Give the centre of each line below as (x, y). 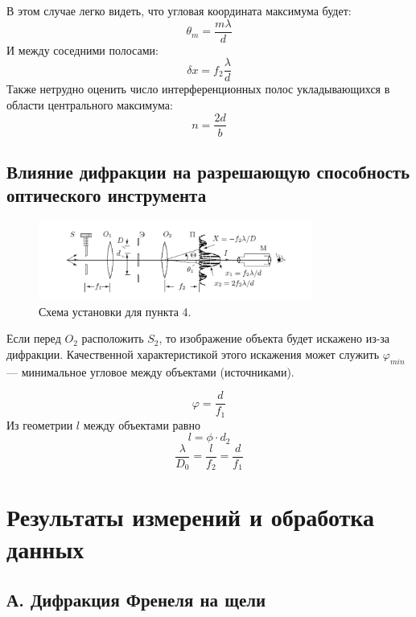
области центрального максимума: (90, 104)
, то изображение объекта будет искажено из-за (274, 338)
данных (45, 548)
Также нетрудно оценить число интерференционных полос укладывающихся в (198, 89)
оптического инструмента (107, 195)
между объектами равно (142, 424)
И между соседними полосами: (82, 49)
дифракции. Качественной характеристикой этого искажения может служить (193, 354)
